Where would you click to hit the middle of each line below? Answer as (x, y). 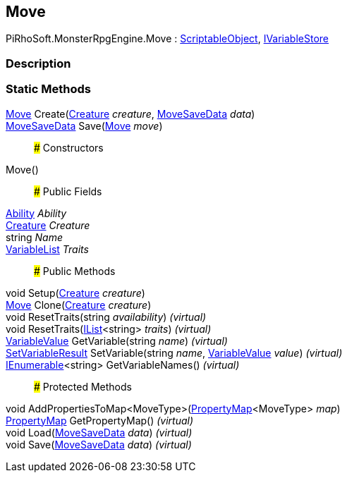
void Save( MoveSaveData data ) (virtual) (99, 444)
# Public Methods (75, 271)
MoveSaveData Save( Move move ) (84, 125)
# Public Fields (68, 191)
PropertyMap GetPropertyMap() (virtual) (100, 420)
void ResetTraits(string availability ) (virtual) (106, 317)
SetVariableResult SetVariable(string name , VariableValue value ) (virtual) (174, 353)
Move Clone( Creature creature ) (79, 305)
